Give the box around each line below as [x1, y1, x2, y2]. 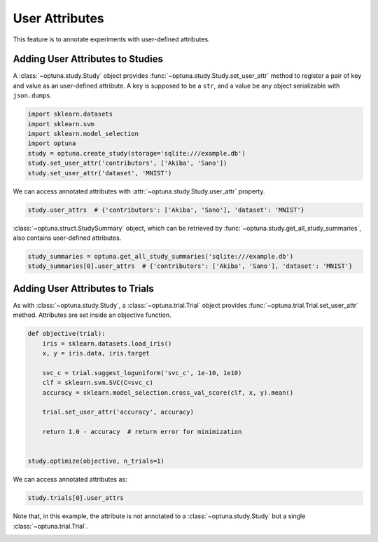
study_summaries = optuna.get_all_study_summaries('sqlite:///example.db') [27, 252, 294, 260]
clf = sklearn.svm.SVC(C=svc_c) [42, 379, 154, 387]
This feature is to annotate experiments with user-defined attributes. [13, 35, 210, 43]
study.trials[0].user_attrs [27, 494, 124, 502]
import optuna [27, 140, 76, 147]
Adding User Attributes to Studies [13, 53, 164, 65]
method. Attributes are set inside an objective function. [13, 311, 171, 319]
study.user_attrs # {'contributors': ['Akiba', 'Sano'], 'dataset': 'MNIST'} [27, 205, 304, 214]
